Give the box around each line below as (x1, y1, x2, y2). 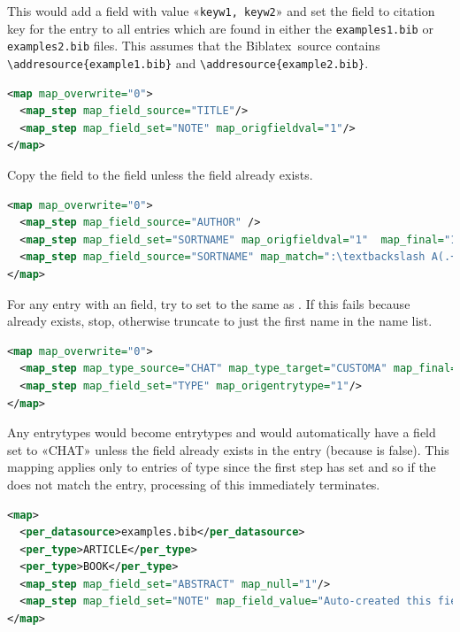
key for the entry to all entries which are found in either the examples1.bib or (7, 19, 433, 37)
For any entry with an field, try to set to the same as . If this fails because (7, 294, 410, 312)
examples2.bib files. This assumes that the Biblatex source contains (7, 36, 380, 55)
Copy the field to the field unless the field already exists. (7, 166, 313, 183)
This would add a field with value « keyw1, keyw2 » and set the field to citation (7, 2, 435, 19)
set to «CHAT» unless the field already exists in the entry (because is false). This (7, 440, 449, 459)
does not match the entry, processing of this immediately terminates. (7, 474, 380, 493)
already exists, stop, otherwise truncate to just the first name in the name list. (7, 312, 433, 330)
